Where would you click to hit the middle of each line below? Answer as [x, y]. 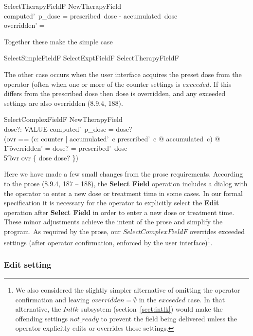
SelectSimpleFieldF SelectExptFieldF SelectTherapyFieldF [91, 58]
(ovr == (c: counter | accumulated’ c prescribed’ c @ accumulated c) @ [112, 138]
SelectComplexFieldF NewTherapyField [63, 119]
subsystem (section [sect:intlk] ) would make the [152, 309]
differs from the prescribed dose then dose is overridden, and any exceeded [115, 93]
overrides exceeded [217, 231]
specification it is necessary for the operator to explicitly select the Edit [112, 203]
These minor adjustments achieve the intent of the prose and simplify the [113, 222]
